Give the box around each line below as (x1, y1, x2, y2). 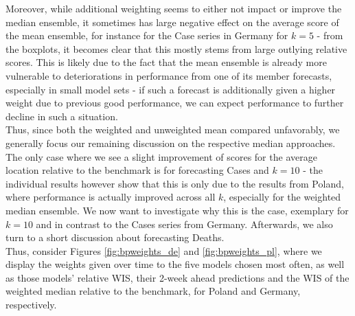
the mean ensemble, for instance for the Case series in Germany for (5, 28, 288, 43)
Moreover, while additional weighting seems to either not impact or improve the (5, 1, 342, 15)
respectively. (5, 297, 57, 312)
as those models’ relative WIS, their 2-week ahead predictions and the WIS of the (5, 270, 350, 284)
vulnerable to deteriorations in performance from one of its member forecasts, (5, 68, 332, 82)
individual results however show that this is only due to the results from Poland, (5, 176, 344, 190)
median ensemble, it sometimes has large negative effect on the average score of (5, 14, 339, 29)
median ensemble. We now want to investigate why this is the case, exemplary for (5, 203, 349, 217)
